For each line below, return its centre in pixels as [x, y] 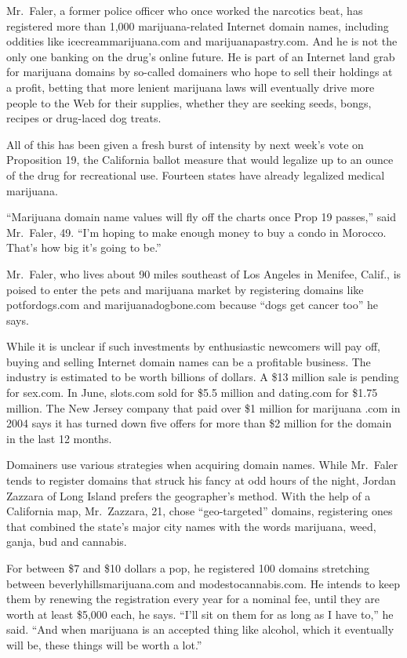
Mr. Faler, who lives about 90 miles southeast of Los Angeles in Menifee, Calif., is [204, 273]
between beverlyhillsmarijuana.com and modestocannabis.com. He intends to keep [203, 583]
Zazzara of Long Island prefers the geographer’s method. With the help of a [189, 495]
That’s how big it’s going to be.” [84, 247]
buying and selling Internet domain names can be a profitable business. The [189, 361]
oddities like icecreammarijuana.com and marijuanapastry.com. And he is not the [202, 41]
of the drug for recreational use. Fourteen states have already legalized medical [196, 174]
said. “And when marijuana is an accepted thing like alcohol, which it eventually [200, 629]
